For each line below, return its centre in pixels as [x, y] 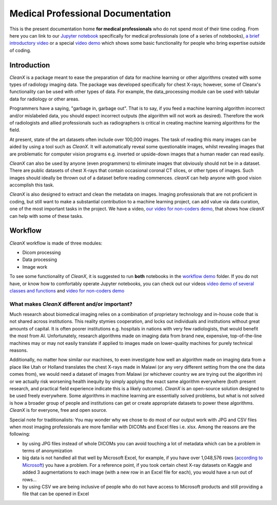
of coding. [20, 50]
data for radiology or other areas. [44, 99]
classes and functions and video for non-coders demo [67, 290]
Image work [35, 267]
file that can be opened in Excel [56, 494]
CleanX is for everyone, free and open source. [58, 410]
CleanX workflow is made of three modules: [56, 243]
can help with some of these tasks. [46, 216]
